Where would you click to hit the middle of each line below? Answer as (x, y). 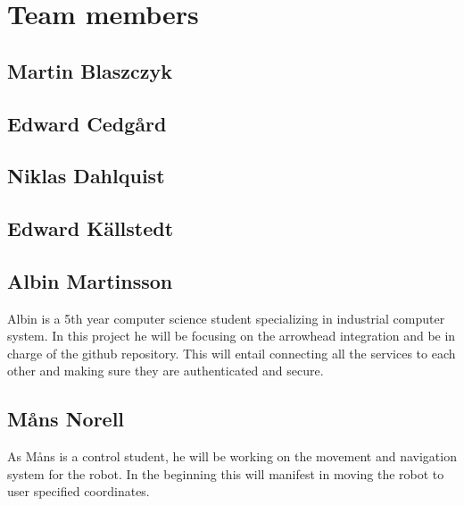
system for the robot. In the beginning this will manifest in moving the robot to (226, 473)
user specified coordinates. (79, 491)
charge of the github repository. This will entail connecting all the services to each (232, 353)
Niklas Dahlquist (86, 176)
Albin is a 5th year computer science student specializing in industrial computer (226, 318)
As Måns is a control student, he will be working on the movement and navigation (232, 456)
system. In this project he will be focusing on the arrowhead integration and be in (232, 336)
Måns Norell (66, 419)
